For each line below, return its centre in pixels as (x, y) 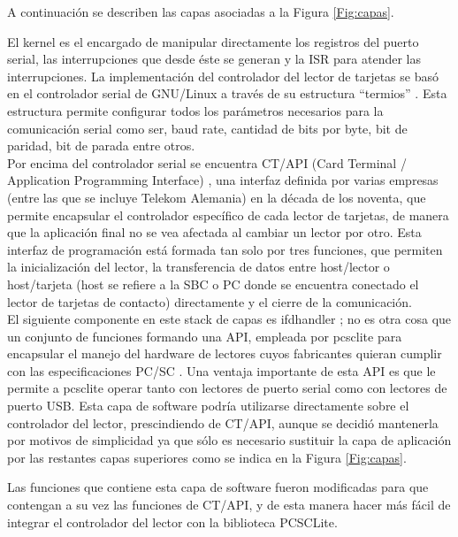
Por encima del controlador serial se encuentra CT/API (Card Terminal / (207, 162)
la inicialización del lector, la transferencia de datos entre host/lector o (198, 267)
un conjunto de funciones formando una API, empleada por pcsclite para (205, 336)
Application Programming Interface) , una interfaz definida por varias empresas (223, 180)
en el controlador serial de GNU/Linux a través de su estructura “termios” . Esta (227, 93)
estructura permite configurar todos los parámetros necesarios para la (195, 110)
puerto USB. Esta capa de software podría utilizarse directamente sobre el (208, 406)
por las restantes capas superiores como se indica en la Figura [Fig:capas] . (207, 457)
